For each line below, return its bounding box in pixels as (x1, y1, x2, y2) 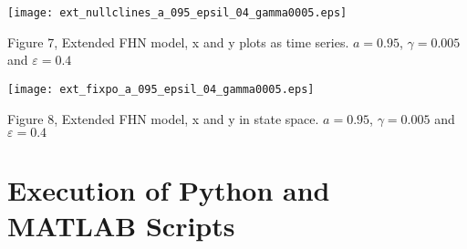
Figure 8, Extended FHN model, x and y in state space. (7, 109, 319, 128)
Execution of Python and (7, 171, 330, 209)
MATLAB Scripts (7, 207, 235, 244)
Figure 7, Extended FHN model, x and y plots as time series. (7, 32, 349, 51)
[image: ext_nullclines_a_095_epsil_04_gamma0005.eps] (7, 6, 348, 19)
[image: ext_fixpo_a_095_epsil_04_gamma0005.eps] (7, 82, 315, 96)
